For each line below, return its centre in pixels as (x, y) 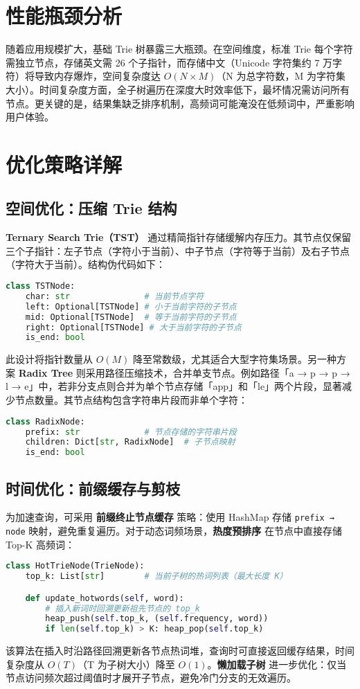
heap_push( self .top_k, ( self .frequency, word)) (157, 619)
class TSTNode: (40, 286)
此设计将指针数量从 (49, 359)
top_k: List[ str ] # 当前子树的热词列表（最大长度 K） (156, 576)
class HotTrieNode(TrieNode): (75, 566)
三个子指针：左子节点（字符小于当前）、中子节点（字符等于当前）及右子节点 (178, 250)
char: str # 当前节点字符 (115, 296)
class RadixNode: (45, 421)
